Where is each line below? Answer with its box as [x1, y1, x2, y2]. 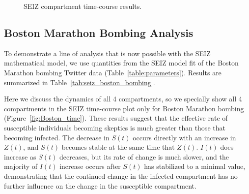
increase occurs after [59, 161, 121, 171]
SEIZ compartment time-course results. [24, 1, 142, 11]
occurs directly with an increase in [133, 132, 236, 142]
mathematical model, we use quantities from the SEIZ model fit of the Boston [4, 58, 239, 68]
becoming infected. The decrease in [4, 132, 110, 142]
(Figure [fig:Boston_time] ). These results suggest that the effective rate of [4, 113, 228, 123]
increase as [4, 151, 36, 162]
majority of [4, 161, 38, 171]
